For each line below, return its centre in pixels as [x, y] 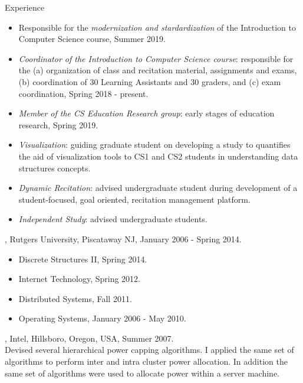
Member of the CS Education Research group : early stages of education [146, 113]
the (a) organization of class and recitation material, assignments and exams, [158, 70]
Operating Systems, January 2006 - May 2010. [102, 318]
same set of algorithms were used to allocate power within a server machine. [142, 373]
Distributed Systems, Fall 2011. [75, 298]
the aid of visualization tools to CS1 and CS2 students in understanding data [158, 156]
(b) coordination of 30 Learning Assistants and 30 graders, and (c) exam [150, 81]
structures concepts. [55, 168]
